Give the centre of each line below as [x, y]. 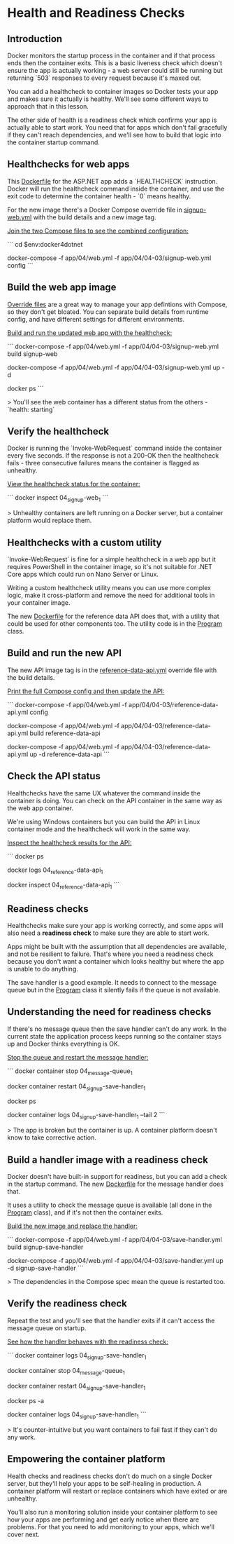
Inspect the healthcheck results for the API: [70, 842]
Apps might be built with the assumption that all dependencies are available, [117, 947]
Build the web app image [62, 288]
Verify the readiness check [67, 1304]
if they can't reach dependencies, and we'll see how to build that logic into [114, 135]
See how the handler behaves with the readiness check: [88, 1341]
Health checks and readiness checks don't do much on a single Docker [110, 1476]
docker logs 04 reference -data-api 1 [55, 870]
